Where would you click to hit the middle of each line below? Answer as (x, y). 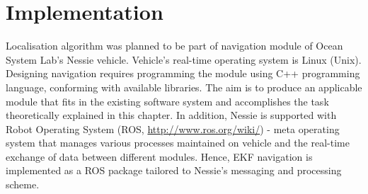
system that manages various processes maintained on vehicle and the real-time (178, 143)
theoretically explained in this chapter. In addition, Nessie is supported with (171, 115)
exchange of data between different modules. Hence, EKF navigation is (159, 156)
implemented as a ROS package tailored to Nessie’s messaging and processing (174, 170)
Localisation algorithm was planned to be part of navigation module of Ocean (174, 46)
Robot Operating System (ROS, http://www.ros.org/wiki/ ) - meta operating (173, 129)
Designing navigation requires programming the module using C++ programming (183, 73)
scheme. (23, 184)
